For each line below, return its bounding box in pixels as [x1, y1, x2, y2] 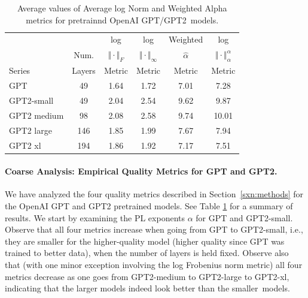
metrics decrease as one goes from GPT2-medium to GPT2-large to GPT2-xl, [5, 270, 289, 282]
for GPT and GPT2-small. [196, 211, 293, 224]
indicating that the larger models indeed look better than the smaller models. [5, 282, 290, 294]
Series [9, 64, 31, 77]
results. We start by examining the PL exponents [5, 211, 185, 224]
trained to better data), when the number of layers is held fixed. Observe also [5, 246, 289, 259]
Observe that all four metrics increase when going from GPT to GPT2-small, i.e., [5, 223, 303, 236]
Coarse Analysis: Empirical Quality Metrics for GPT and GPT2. [5, 165, 277, 177]
